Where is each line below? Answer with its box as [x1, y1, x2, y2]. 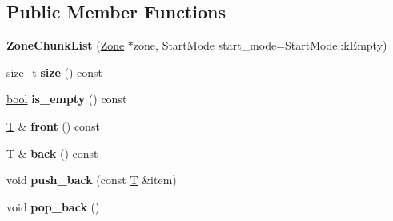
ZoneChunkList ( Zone [6, 37, 125, 54]
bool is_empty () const [6, 90, 127, 107]
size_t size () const [6, 63, 103, 80]
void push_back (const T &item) [6, 171, 177, 188]
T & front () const [6, 117, 100, 134]
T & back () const [6, 144, 98, 161]
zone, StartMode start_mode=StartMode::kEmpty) [133, 37, 387, 54]
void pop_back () [6, 198, 100, 215]
